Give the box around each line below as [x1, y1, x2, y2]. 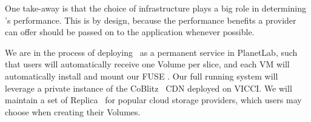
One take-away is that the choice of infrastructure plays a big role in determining [5, 2, 307, 14]
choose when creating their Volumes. [5, 105, 141, 118]
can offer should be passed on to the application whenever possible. [5, 25, 255, 38]
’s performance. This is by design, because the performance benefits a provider [5, 13, 296, 26]
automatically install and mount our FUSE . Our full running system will [5, 69, 278, 82]
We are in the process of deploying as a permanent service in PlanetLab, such [5, 46, 298, 58]
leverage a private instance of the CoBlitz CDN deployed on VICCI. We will [5, 81, 292, 94]
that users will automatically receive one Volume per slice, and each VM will [5, 58, 290, 70]
